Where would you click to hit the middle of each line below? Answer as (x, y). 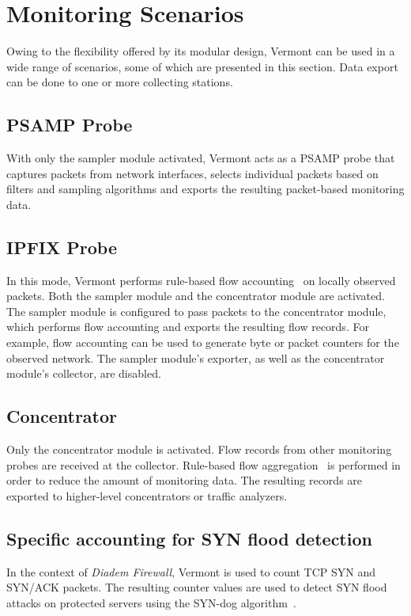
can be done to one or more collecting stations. (120, 82)
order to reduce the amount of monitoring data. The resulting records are (185, 480)
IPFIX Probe (62, 247)
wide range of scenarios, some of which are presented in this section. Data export (202, 66)
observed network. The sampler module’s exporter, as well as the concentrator (196, 357)
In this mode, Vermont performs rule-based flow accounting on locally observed (201, 280)
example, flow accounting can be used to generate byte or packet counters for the (203, 342)
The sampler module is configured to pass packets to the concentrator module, (196, 311)
